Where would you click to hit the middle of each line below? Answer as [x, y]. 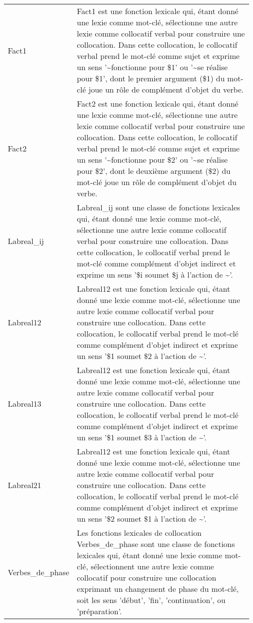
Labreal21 [25, 485]
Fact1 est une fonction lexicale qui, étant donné [158, 11]
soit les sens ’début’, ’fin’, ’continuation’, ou [151, 600]
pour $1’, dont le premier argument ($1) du [151, 78]
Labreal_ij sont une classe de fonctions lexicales [159, 207]
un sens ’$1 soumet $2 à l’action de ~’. [142, 356]
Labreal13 [25, 404]
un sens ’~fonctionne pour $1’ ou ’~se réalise [152, 67]
